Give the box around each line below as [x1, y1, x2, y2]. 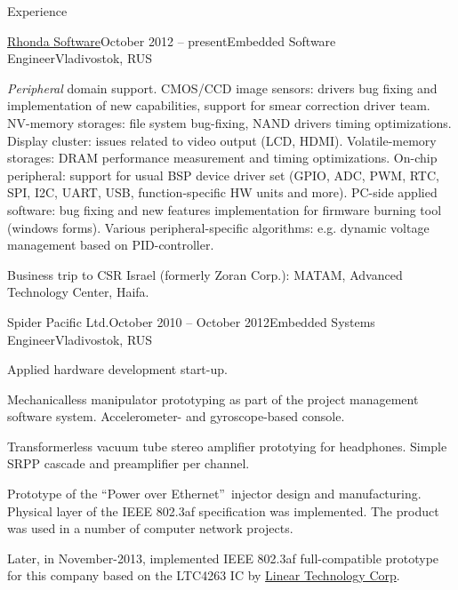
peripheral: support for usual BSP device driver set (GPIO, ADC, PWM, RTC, [7, 165, 439, 184]
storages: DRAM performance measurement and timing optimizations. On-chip [7, 148, 438, 167]
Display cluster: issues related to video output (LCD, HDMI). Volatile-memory [7, 131, 437, 149]
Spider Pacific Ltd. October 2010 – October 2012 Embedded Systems [7, 312, 375, 331]
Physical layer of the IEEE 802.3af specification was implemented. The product [7, 501, 439, 520]
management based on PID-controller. [7, 235, 214, 254]
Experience [7, 2, 68, 20]
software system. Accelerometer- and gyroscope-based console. [7, 407, 345, 426]
